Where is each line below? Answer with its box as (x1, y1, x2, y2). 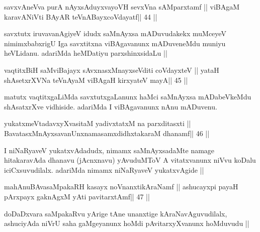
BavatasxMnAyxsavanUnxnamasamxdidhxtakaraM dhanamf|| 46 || (4, 128, 210, 138)
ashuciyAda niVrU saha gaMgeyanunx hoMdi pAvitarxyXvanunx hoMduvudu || (4, 218, 249, 228)
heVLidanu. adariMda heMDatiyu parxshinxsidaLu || (4, 48, 167, 58)
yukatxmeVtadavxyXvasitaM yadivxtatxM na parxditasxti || (4, 118, 191, 129)
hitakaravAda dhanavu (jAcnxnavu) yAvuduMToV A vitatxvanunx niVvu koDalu (4, 155, 256, 165)
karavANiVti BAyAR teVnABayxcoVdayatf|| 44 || (4, 11, 157, 22)
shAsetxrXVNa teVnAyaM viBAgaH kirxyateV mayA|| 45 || (4, 74, 188, 85)
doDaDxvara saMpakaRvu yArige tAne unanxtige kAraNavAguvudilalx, (4, 208, 227, 218)
